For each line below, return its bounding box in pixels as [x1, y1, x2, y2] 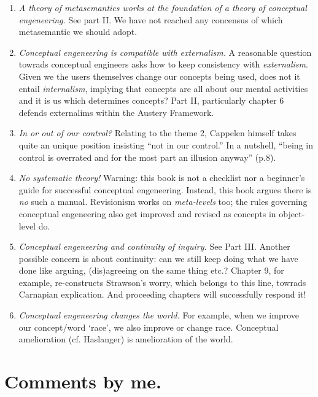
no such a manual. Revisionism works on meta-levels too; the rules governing [18, 195, 308, 208]
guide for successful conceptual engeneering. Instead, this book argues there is [18, 183, 312, 196]
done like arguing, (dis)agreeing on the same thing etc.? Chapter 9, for [18, 264, 284, 277]
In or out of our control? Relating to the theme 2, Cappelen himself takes [18, 126, 297, 139]
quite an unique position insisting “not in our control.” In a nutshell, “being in [18, 138, 313, 151]
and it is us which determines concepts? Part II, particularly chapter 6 [18, 94, 284, 107]
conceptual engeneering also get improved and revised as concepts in [18, 207, 276, 220]
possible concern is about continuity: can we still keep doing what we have [18, 252, 298, 264]
